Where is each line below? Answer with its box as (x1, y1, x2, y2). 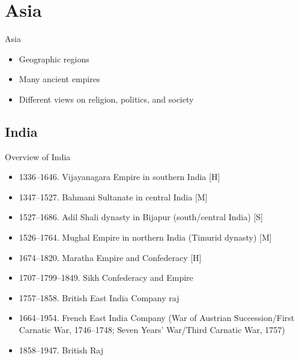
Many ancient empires (19, 73, 100, 85)
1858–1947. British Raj (19, 343, 103, 356)
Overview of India (5, 150, 71, 163)
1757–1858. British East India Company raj (19, 291, 180, 304)
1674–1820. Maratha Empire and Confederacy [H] (19, 251, 202, 263)
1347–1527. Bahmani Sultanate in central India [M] (19, 190, 208, 203)
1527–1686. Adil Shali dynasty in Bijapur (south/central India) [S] (19, 211, 263, 223)
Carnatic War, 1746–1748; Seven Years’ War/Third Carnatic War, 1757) (19, 323, 285, 336)
